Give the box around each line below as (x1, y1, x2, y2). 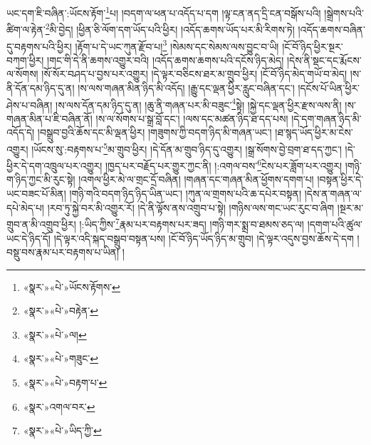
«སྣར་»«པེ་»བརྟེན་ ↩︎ (23, 303, 98, 318)
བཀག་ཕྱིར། (6, 52, 44, 67)
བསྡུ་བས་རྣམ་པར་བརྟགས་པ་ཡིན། (6, 245, 120, 260)
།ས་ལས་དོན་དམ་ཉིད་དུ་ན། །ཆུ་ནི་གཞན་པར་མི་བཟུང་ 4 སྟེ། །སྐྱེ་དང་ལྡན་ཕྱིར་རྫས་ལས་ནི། (56, 95, 342, 112)
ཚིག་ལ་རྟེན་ (6, 21, 46, 36)
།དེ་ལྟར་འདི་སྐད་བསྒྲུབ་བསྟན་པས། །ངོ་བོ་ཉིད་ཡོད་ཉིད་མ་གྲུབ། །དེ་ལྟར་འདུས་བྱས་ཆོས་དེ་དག (53, 230, 354, 245)
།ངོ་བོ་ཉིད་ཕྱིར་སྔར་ (282, 39, 343, 53)
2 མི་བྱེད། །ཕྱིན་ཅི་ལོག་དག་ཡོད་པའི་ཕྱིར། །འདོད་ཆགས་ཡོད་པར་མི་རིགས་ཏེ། (45, 20, 295, 36)
